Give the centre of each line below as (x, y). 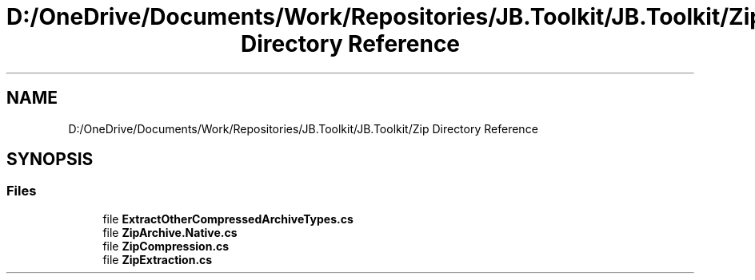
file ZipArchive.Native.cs (170, 232)
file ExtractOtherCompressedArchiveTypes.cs (228, 219)
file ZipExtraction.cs (158, 259)
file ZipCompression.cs (166, 246)
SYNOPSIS (50, 160)
